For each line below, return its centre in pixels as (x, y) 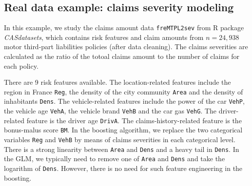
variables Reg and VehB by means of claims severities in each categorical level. (120, 139)
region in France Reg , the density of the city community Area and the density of (124, 91)
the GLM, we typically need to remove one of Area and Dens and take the (115, 158)
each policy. (21, 65)
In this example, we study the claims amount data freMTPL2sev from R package (124, 28)
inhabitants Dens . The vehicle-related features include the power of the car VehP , (124, 101)
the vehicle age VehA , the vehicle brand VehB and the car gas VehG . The (110, 111)
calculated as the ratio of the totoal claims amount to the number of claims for (122, 56)
